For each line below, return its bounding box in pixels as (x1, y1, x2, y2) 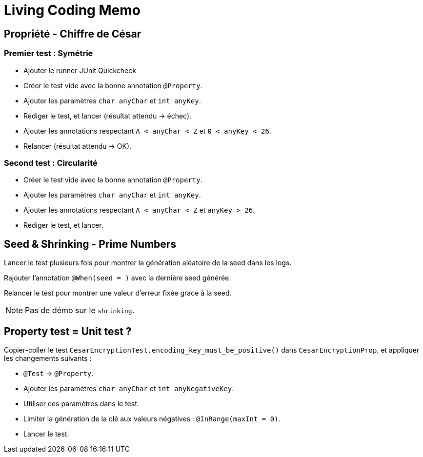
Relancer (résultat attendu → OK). (23, 141, 132, 150)
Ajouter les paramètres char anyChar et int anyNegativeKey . (23, 384, 234, 393)
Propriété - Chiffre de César (4, 27, 141, 40)
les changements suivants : (4, 354, 92, 362)
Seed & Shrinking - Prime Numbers (4, 238, 177, 250)
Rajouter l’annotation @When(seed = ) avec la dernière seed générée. (4, 274, 231, 282)
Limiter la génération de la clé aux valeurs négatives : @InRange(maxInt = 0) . (23, 414, 281, 423)
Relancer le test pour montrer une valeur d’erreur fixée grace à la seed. (4, 289, 232, 298)
